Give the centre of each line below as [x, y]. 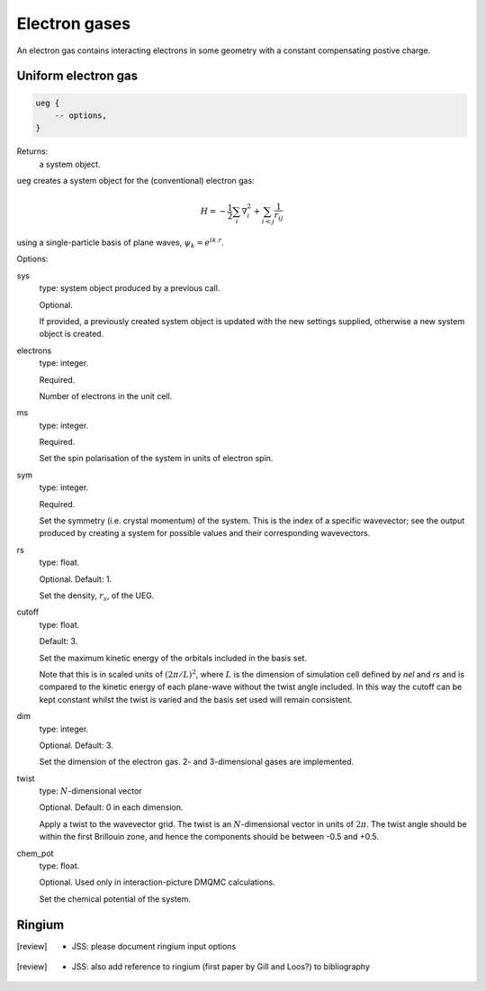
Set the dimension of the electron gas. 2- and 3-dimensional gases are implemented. [197, 762]
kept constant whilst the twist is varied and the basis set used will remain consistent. [196, 699]
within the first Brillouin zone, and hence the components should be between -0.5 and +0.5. [209, 837]
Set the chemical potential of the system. [115, 899]
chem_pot [35, 853]
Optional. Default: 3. [76, 745]
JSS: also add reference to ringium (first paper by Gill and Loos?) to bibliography [221, 967]
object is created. [72, 334]
